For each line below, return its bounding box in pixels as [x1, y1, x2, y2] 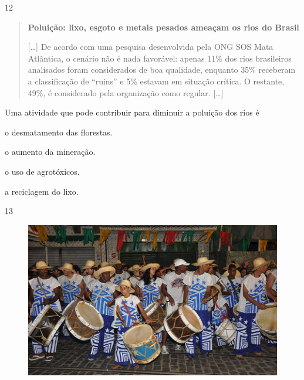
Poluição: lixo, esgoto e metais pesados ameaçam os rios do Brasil [28, 21, 299, 33]
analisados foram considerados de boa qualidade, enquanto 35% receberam [28, 63, 296, 76]
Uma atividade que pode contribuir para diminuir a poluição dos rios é [5, 106, 259, 118]
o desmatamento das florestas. [5, 125, 113, 138]
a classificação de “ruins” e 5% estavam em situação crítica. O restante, [28, 74, 285, 87]
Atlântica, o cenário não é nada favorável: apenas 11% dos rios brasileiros [28, 52, 292, 64]
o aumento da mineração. [5, 145, 96, 158]
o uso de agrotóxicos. [5, 165, 80, 177]
